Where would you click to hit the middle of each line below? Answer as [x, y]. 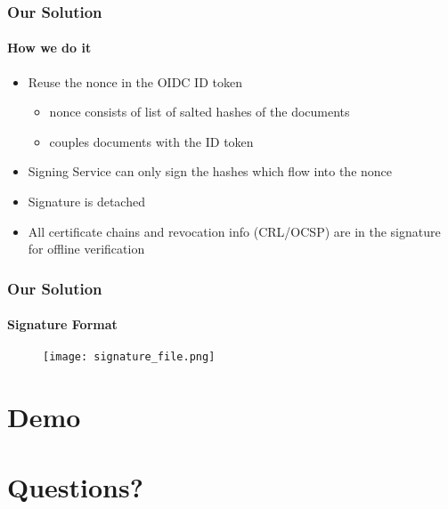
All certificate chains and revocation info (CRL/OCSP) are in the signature [234, 231]
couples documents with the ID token [151, 141]
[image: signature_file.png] [129, 357]
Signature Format [62, 324]
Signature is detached [86, 202]
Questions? [75, 486]
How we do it [49, 48]
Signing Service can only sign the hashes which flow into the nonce [210, 171]
